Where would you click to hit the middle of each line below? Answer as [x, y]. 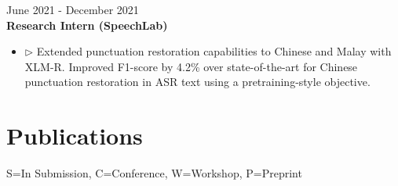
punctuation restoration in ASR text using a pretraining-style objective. [197, 82]
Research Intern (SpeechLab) [87, 25]
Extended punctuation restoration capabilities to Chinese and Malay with [214, 51]
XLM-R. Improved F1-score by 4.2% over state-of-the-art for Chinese [191, 66]
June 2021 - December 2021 [73, 9]
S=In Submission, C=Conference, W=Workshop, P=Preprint [154, 173]
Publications [75, 136]
